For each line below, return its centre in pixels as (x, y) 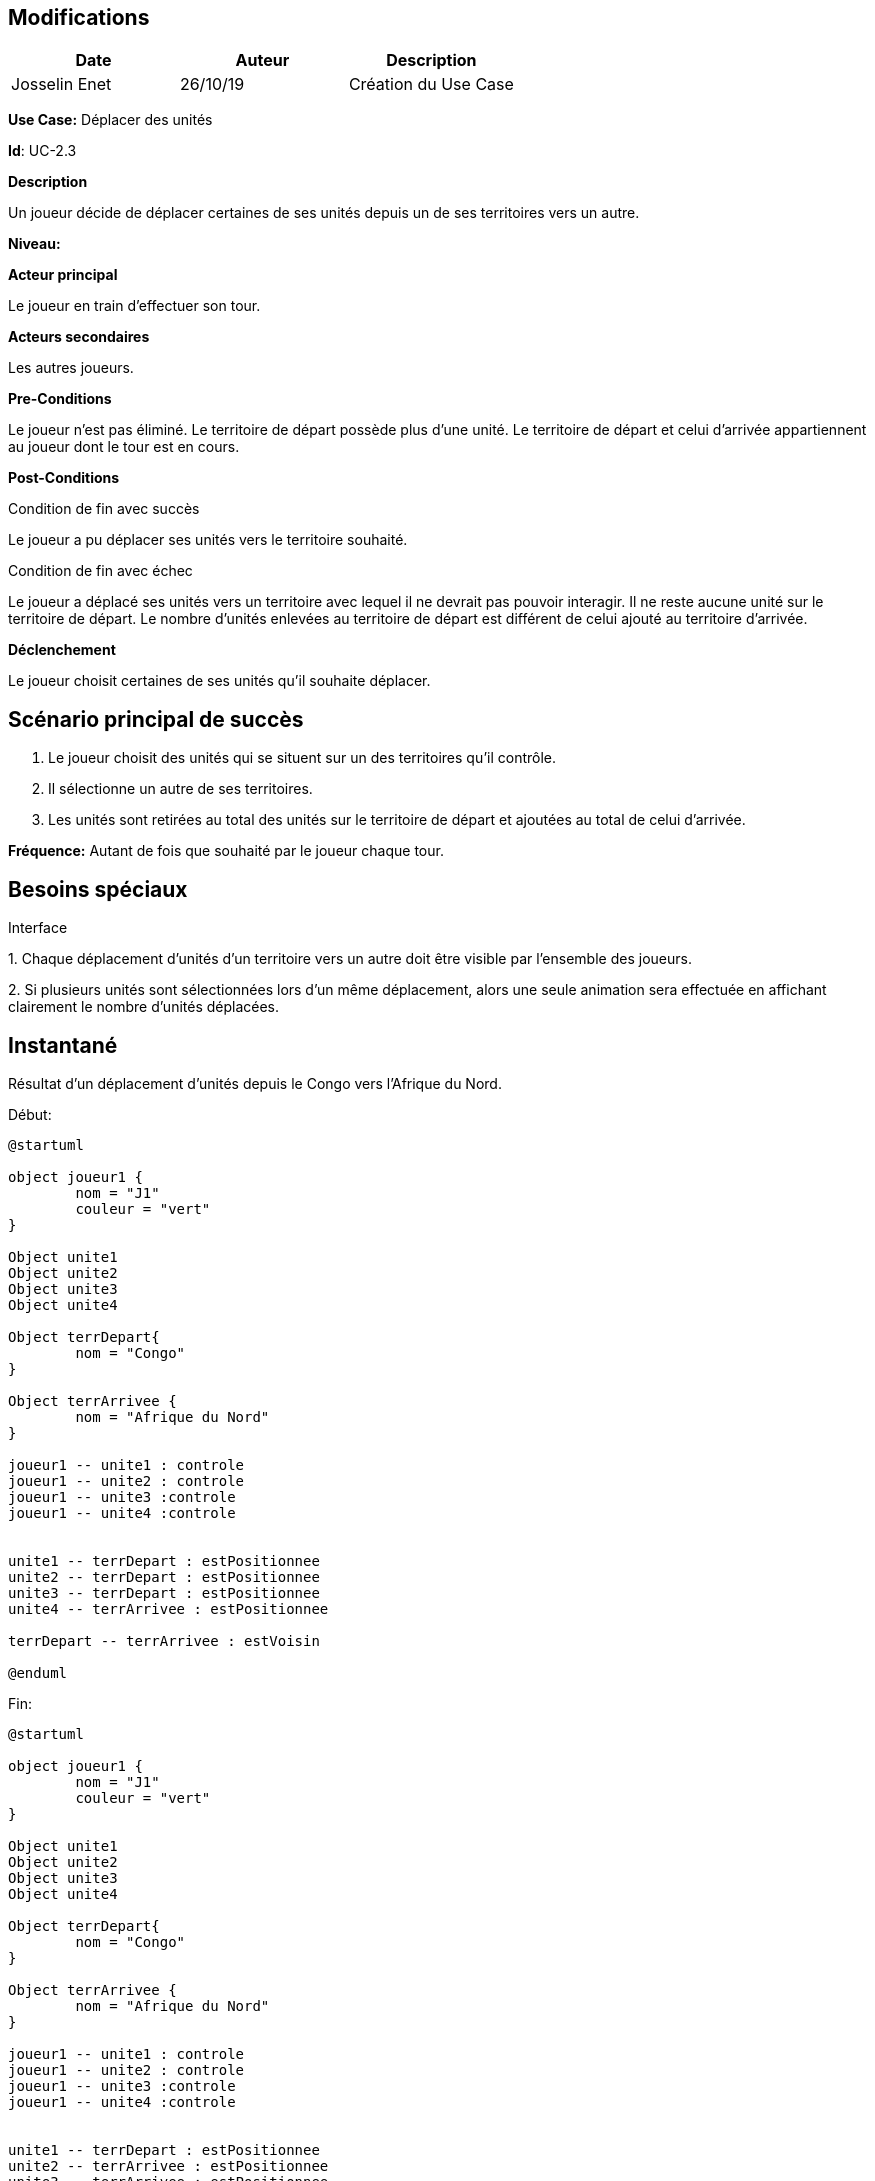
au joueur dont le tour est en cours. (124, 447)
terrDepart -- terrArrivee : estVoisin (164, 1640)
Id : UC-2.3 (42, 151)
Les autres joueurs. (71, 368)
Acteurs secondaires (79, 337)
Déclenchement (62, 650)
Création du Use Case (431, 84)
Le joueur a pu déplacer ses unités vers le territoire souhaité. (208, 540)
